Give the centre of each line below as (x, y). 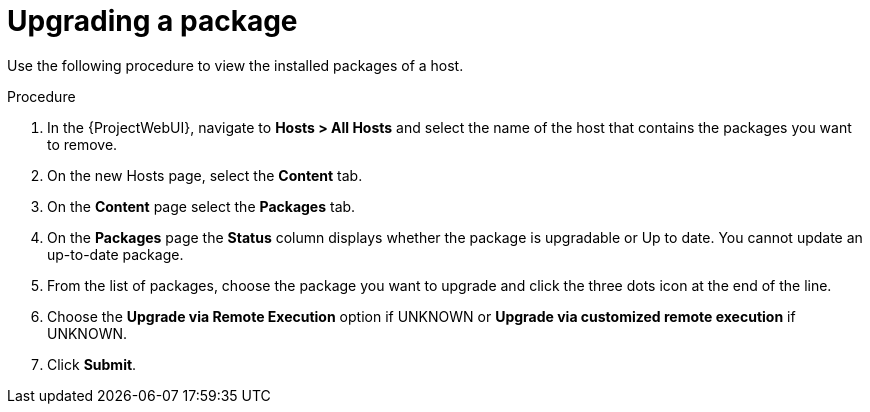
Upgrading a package (152, 21)
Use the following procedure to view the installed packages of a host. (235, 65)
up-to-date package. (115, 254)
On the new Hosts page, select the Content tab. (205, 175)
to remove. (82, 144)
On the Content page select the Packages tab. (201, 206)
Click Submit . (92, 364)
